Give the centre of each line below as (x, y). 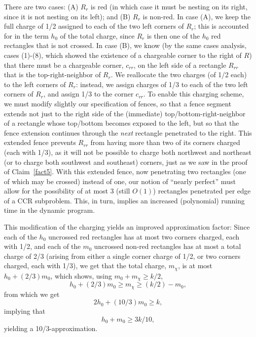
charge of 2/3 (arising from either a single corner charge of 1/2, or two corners (122, 256)
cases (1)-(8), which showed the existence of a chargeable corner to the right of (123, 55)
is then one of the (173, 35)
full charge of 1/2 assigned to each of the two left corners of (94, 26)
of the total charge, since (97, 35)
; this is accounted (221, 26)
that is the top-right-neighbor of (53, 74)
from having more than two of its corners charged (165, 142)
